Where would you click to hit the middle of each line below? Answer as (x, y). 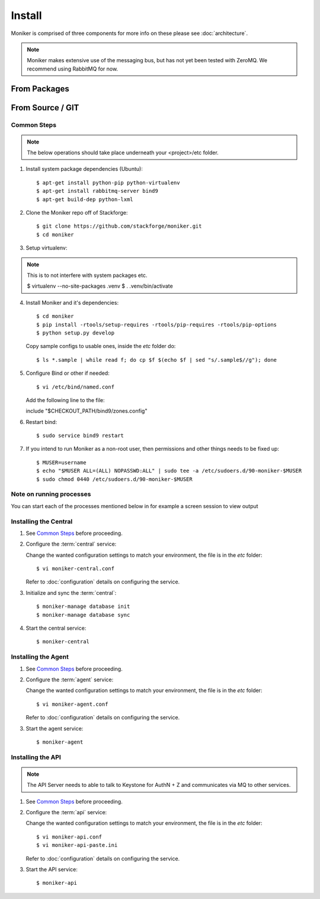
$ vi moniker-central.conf (76, 569)
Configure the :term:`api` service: (66, 812)
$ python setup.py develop (76, 333)
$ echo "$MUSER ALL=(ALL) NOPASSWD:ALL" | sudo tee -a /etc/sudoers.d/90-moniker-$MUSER (169, 471)
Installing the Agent (40, 657)
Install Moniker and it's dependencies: (72, 302)
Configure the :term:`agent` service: (70, 680)
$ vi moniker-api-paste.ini (77, 845)
